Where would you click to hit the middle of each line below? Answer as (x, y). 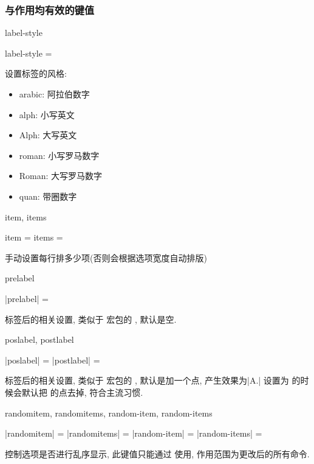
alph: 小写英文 (47, 114)
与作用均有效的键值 (50, 9)
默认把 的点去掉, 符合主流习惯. (82, 392)
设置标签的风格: (36, 73)
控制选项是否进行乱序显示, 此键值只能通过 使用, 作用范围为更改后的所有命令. (157, 453)
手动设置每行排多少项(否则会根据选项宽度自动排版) (106, 257)
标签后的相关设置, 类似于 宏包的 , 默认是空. (91, 319)
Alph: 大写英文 (48, 135)
